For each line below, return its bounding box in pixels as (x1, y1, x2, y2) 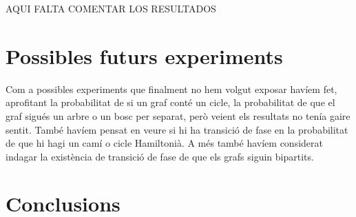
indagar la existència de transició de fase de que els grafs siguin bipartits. (6, 149, 314, 163)
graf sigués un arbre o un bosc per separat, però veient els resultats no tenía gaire (6, 108, 350, 123)
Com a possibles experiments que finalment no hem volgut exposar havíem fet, (6, 81, 337, 96)
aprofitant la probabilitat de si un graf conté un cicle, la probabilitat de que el (6, 95, 335, 110)
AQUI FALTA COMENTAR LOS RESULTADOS (6, 1, 216, 15)
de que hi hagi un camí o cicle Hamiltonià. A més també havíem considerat (6, 136, 323, 150)
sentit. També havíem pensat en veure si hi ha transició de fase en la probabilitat (6, 122, 348, 136)
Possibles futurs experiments (6, 41, 283, 70)
